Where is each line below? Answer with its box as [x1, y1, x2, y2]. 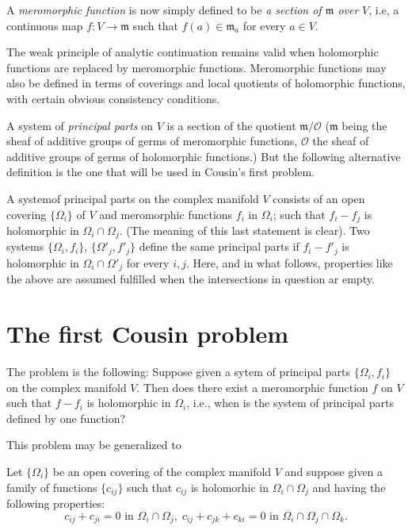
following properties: [6, 495, 105, 512]
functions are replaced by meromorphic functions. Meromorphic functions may [6, 59, 387, 75]
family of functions [6, 478, 97, 495]
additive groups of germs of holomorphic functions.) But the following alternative [6, 148, 401, 164]
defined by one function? [6, 409, 126, 426]
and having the [312, 478, 386, 495]
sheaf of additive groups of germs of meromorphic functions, [6, 132, 298, 149]
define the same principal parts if [139, 238, 299, 255]
